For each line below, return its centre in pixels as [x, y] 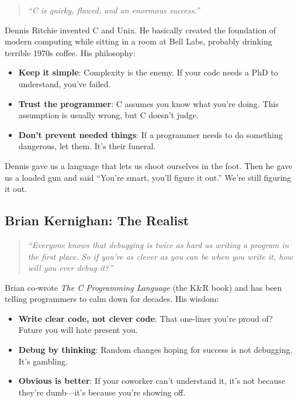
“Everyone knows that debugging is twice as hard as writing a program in [158, 244]
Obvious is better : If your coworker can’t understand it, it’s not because [152, 381]
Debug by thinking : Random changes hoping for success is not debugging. [155, 350]
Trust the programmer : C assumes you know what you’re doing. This [148, 103]
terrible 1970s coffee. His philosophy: [70, 52]
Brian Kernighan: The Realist [97, 220]
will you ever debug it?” [70, 268]
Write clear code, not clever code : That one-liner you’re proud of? [145, 318]
